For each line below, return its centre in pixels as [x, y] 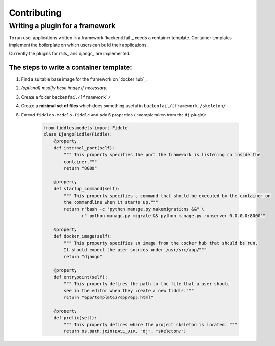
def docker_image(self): [83, 236]
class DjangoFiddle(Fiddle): [78, 134]
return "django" [83, 257]
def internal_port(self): [84, 148]
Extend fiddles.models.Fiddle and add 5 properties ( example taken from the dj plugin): [114, 115]
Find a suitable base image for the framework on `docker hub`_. [84, 79]
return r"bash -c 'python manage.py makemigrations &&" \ [134, 209]
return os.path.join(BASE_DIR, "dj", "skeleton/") [125, 331]
